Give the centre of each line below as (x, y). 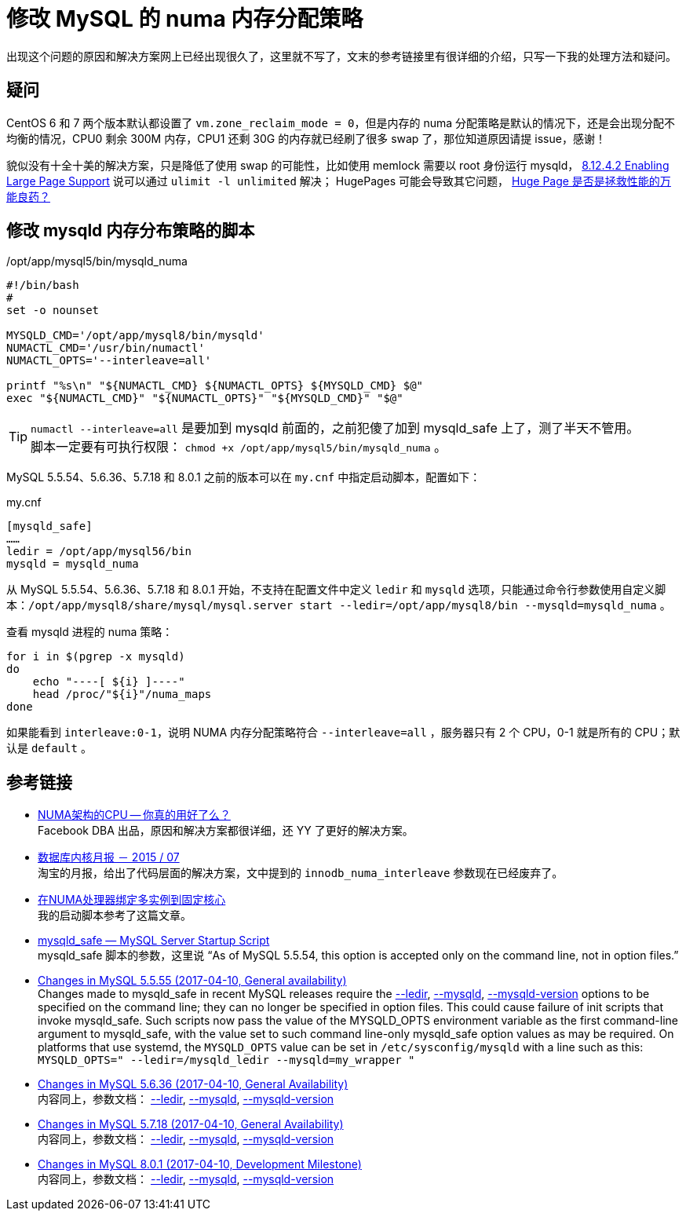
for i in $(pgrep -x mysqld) (96, 657)
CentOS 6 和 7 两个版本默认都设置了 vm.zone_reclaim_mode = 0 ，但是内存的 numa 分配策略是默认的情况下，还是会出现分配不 (341, 122)
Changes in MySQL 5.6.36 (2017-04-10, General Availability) (193, 1084)
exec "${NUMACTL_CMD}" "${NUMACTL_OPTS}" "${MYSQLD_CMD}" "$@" (205, 398)
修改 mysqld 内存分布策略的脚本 (131, 231)
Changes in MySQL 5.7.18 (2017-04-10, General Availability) (191, 1124)
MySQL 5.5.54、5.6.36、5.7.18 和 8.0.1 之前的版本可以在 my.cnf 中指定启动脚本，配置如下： (244, 477)
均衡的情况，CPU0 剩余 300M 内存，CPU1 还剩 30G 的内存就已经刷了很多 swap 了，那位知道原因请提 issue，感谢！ (306, 138)
